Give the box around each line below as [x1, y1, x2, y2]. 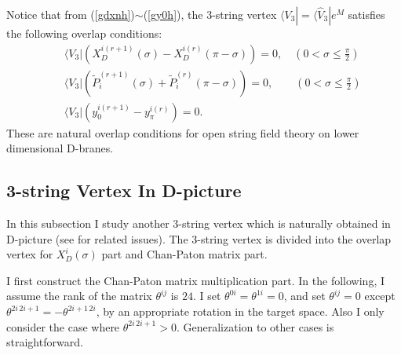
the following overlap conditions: [6, 25, 162, 41]
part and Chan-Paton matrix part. [101, 246, 268, 262]
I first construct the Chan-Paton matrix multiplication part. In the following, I [6, 272, 385, 288]
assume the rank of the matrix [6, 287, 152, 304]
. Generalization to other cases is [176, 318, 334, 335]
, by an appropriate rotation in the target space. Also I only [96, 303, 385, 320]
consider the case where [6, 318, 120, 335]
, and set [283, 287, 326, 304]
